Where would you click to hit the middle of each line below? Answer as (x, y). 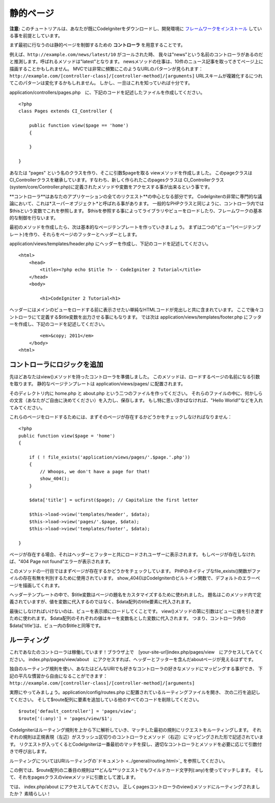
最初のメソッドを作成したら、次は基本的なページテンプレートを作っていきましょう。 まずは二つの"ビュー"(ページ (129, 227)
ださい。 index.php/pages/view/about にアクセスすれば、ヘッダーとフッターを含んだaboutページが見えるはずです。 (133, 659)
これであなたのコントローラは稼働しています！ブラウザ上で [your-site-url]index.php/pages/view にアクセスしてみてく (136, 652)
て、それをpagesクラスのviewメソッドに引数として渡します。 (74, 777)
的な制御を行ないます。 (34, 217)
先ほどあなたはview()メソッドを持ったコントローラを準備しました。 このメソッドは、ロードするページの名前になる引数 (135, 377)
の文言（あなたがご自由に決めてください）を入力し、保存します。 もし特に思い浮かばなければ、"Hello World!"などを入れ (136, 400)
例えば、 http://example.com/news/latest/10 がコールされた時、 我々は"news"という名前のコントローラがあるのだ (136, 54)
